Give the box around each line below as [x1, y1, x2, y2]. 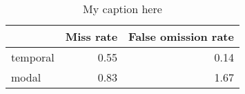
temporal [11, 49, 55, 65]
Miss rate [65, 28, 118, 44]
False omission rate [128, 28, 234, 44]
